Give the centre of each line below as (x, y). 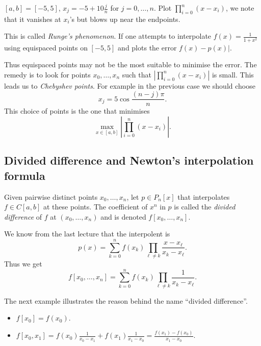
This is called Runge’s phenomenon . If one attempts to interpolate (108, 36)
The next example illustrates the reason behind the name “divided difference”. (126, 300)
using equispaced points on (46, 47)
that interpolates (204, 196)
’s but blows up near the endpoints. (125, 19)
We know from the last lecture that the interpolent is (87, 234)
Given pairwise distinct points (51, 196)
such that (137, 74)
